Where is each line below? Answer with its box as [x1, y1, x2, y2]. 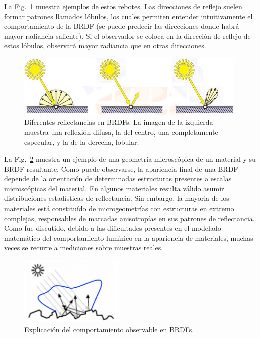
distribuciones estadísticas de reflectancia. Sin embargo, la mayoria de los [4, 193, 229, 204]
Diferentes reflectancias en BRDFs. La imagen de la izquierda [24, 117, 213, 127]
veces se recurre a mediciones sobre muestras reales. [4, 242, 163, 253]
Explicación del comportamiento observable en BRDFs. [24, 324, 194, 334]
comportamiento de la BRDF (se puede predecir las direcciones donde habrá [4, 21, 239, 31]
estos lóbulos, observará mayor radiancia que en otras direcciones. [4, 40, 206, 51]
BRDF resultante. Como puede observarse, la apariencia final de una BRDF [4, 163, 238, 174]
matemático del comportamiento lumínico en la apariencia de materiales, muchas [4, 232, 253, 243]
